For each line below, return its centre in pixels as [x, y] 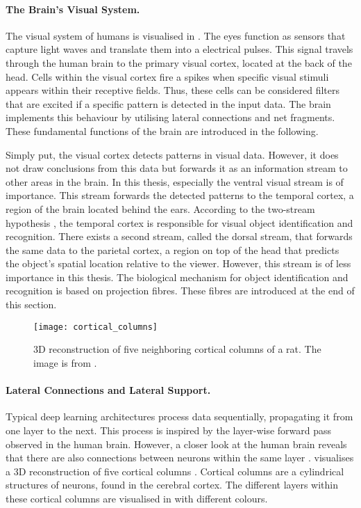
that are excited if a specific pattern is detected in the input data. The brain [168, 103]
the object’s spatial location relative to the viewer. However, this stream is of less [178, 263]
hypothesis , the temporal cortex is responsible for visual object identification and [179, 222]
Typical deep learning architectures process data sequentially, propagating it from [179, 416]
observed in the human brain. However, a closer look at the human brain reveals [176, 444]
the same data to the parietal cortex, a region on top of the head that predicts [173, 249]
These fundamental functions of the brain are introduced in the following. [162, 130]
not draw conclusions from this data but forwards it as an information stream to [177, 168]
